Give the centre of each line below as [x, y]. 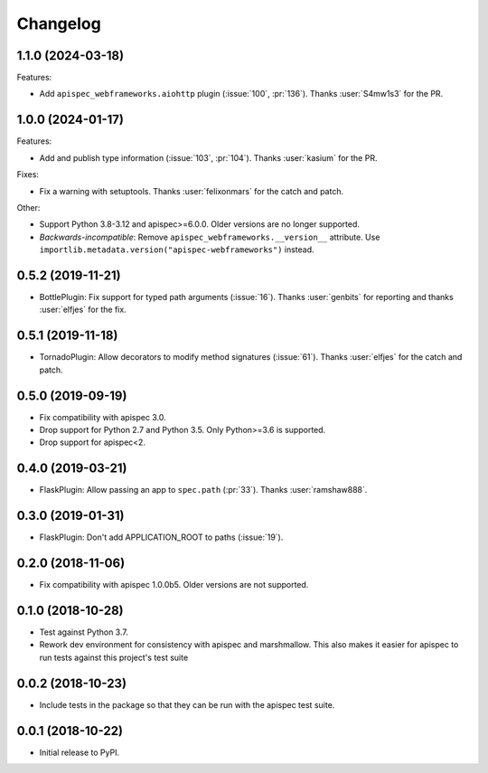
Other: [28, 207]
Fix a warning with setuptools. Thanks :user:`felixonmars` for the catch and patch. [191, 191]
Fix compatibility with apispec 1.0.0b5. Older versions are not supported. [174, 585]
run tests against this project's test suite [114, 657]
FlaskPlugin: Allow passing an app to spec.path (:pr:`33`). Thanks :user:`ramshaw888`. [203, 490]
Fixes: [28, 174]
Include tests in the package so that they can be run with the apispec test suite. [187, 704]
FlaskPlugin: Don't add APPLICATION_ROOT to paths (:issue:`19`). [161, 537]
